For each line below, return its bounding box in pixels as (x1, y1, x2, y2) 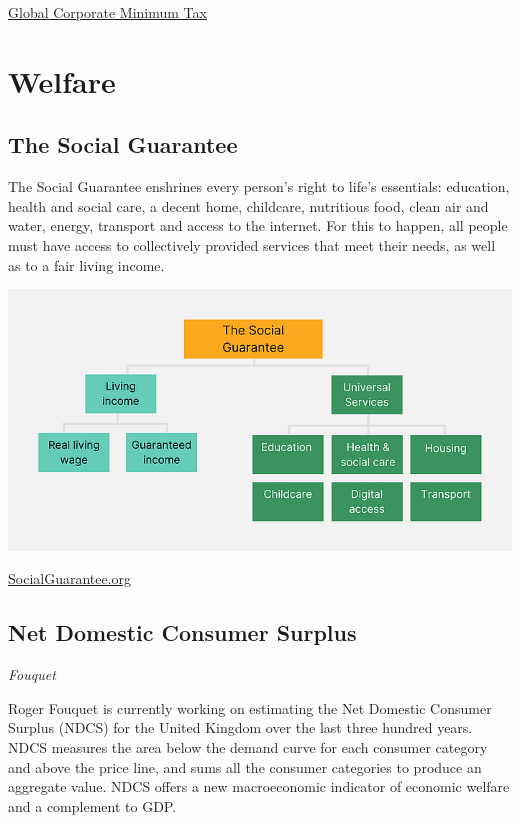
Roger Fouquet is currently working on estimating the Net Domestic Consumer (8, 697, 492, 718)
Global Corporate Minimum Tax (8, 2, 207, 22)
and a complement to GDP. (8, 795, 177, 816)
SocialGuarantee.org (8, 568, 132, 589)
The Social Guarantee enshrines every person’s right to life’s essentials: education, (8, 176, 510, 197)
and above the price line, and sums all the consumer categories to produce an (8, 756, 482, 777)
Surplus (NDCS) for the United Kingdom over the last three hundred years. (8, 717, 473, 738)
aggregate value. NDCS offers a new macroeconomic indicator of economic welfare (8, 776, 510, 797)
